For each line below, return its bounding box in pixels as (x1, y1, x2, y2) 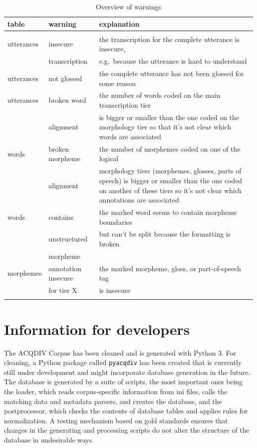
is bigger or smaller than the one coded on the (99, 112, 239, 122)
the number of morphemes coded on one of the (99, 143, 241, 154)
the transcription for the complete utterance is (99, 34, 240, 44)
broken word (48, 95, 86, 105)
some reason (99, 78, 136, 88)
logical (99, 153, 119, 163)
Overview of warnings (96, 1, 161, 11)
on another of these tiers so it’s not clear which (99, 185, 242, 195)
